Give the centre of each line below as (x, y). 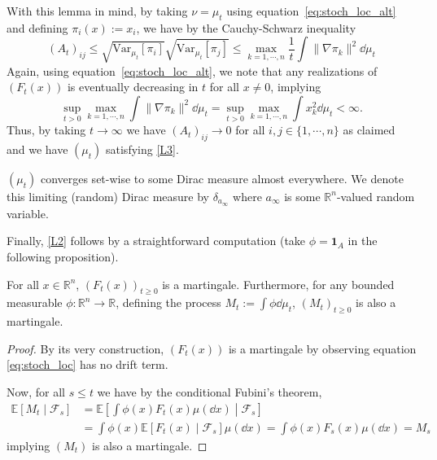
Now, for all (36, 392)
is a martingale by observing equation (322, 348)
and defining (37, 27)
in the (363, 241)
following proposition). (63, 257)
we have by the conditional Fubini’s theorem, (210, 392)
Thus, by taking (46, 130)
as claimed (369, 130)
